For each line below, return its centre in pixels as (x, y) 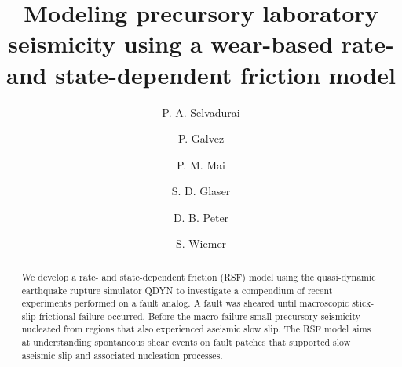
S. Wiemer (201, 243)
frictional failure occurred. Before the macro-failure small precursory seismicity (199, 316)
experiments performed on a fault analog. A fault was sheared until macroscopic (185, 303)
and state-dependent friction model (201, 74)
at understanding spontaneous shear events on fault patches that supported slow (186, 342)
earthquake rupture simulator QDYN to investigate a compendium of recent (177, 290)
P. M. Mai (201, 164)
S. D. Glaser (201, 191)
